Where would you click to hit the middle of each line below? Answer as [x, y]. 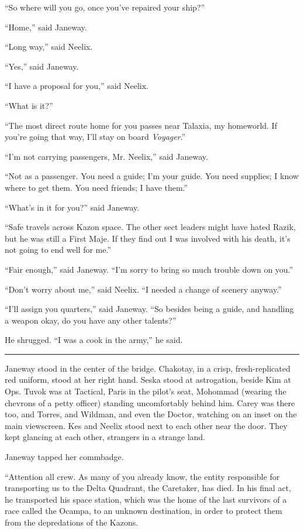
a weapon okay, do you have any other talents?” [91, 320]
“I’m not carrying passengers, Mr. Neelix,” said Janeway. [106, 156]
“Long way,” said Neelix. [49, 47]
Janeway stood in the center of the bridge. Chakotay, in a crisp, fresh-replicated [148, 368]
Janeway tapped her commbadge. [64, 457]
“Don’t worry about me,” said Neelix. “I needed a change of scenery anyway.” [143, 289]
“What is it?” [29, 105]
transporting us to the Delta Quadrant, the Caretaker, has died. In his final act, [148, 488]
